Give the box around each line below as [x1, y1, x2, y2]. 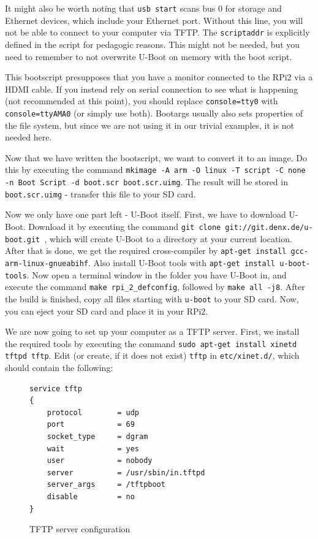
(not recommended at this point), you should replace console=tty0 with [5, 94, 278, 107]
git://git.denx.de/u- [225, 223, 313, 232]
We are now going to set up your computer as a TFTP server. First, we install [5, 325, 300, 338]
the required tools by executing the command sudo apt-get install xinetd [5, 337, 297, 350]
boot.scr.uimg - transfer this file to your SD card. [5, 187, 196, 200]
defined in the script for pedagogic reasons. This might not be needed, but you [5, 37, 300, 50]
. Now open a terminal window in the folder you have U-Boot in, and [26, 268, 287, 281]
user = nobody [47, 456, 153, 465]
